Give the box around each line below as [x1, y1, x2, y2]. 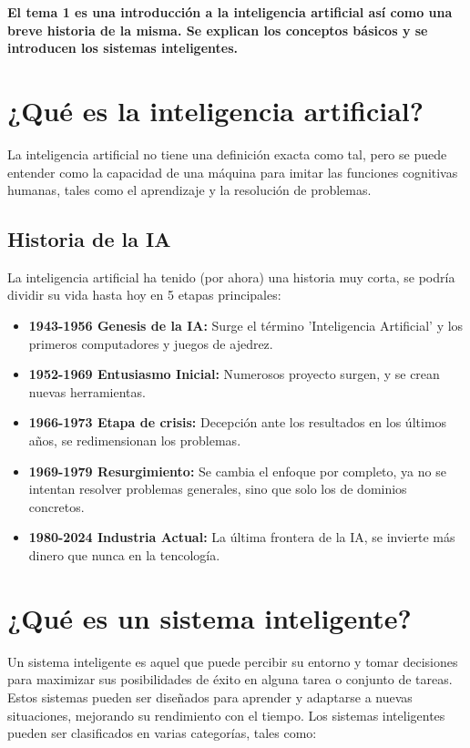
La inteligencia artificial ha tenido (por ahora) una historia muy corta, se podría [7, 267, 455, 286]
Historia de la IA [7, 225, 171, 253]
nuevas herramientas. [28, 382, 146, 401]
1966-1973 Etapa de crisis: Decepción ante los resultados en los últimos [28, 413, 447, 432]
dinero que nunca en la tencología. [28, 546, 220, 565]
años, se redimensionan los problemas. [28, 431, 241, 450]
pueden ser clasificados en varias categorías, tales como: [7, 723, 317, 743]
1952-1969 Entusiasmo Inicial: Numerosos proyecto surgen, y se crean [28, 364, 440, 384]
